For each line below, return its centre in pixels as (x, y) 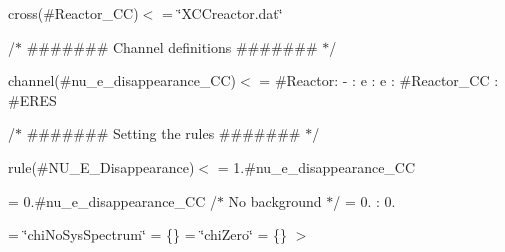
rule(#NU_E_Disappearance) (101, 166)
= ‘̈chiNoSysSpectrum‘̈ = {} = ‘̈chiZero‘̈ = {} (147, 234)
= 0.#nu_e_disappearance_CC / (112, 200)
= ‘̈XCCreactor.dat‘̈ (222, 13)
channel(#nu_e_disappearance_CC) (122, 80)
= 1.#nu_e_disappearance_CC (316, 166)
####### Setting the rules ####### (163, 133)
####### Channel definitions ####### (172, 46)
